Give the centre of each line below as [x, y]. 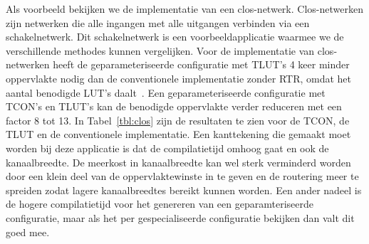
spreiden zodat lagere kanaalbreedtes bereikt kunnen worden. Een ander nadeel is [184, 190]
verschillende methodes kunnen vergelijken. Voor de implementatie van [160, 50]
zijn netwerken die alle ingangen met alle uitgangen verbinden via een [158, 22]
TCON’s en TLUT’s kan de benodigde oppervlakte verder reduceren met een [174, 106]
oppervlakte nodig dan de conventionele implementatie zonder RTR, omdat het [179, 78]
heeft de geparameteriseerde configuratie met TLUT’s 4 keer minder [201, 64]
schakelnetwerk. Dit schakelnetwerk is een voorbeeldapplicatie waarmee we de [175, 37]
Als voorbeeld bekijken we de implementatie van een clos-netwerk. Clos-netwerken [184, 9]
